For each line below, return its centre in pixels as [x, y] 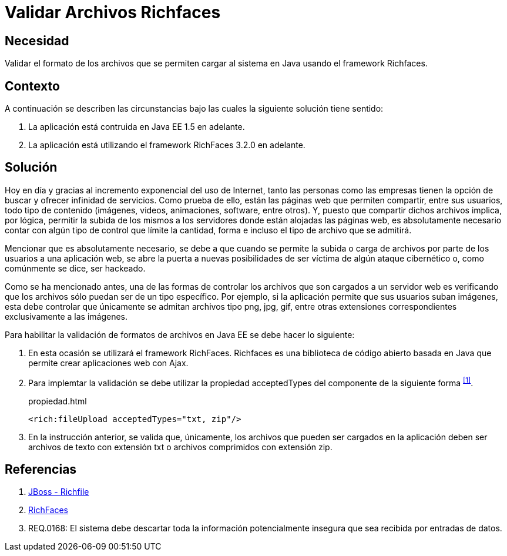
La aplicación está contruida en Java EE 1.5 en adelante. [137, 127]
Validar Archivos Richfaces [113, 12]
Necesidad [37, 41]
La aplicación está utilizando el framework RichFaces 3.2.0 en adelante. [167, 145]
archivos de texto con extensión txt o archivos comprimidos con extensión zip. [180, 447]
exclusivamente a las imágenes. [66, 316]
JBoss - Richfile [59, 492]
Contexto [32, 86]
